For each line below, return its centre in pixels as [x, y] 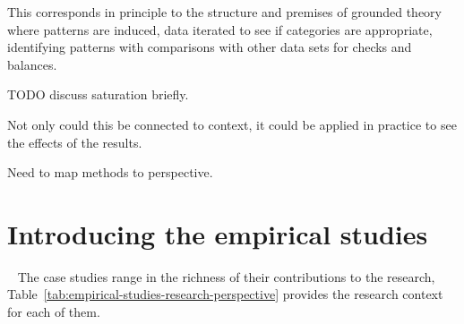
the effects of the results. [75, 142]
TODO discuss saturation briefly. [98, 94]
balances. [32, 64]
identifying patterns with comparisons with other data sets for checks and [210, 47]
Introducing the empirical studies [218, 233]
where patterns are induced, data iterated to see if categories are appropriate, [220, 29]
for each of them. [54, 312]
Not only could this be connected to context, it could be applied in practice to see [232, 124]
